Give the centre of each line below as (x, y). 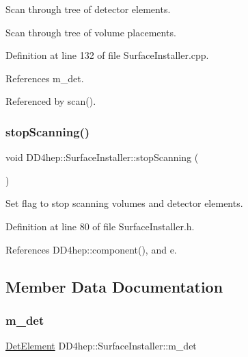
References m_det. (45, 78)
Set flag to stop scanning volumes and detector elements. (124, 203)
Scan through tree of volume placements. (91, 32)
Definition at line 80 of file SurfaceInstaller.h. (100, 226)
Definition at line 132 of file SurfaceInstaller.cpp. (107, 55)
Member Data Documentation (114, 286)
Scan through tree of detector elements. (88, 9)
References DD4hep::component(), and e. (91, 249)
